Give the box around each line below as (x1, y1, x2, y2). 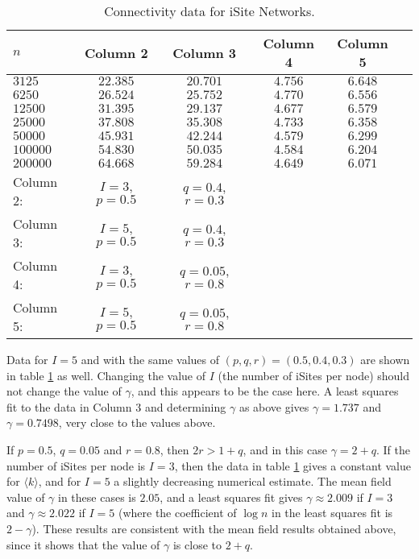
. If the (375, 441, 410, 458)
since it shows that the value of (6, 536, 160, 553)
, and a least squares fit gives (160, 488, 303, 505)
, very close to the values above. (58, 414, 216, 431)
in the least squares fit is (271, 504, 393, 521)
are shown (360, 351, 410, 367)
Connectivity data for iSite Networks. (104, 2, 315, 20)
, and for (38, 473, 81, 490)
